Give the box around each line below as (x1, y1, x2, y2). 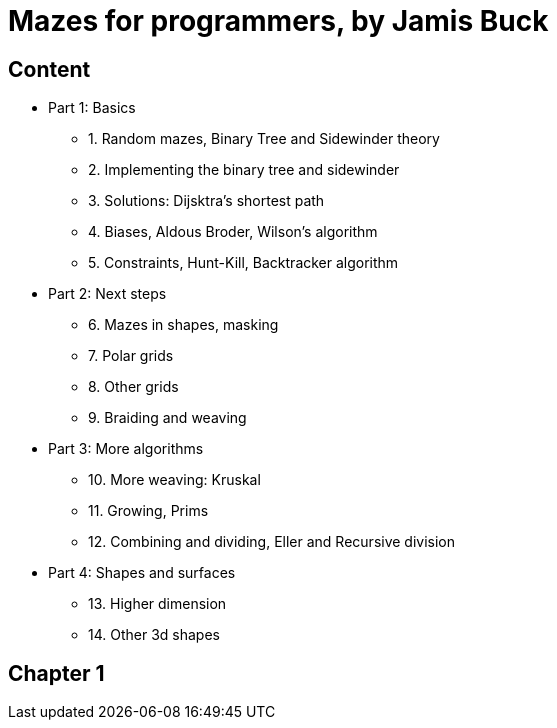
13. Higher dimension (88, 595, 227, 613)
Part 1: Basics (48, 99, 136, 117)
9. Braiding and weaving (88, 409, 247, 427)
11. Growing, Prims (88, 502, 209, 520)
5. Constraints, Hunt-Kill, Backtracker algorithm (88, 254, 399, 272)
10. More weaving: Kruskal (88, 471, 261, 489)
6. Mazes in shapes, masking (88, 316, 279, 334)
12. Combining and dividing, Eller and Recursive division (88, 533, 456, 551)
